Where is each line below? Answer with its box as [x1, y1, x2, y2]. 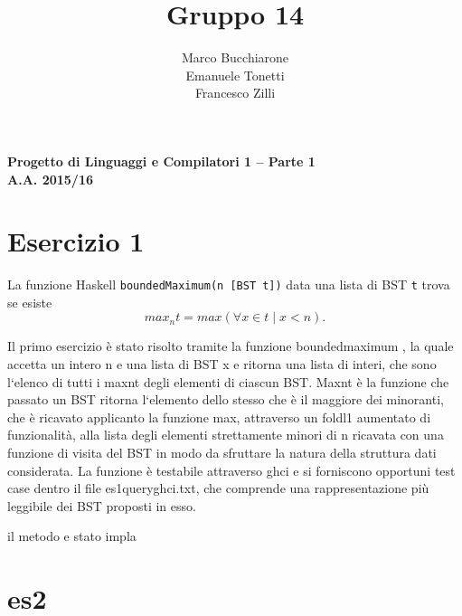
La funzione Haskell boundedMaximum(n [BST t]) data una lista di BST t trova [7, 275, 450, 294]
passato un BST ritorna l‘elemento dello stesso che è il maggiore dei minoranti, [7, 390, 444, 409]
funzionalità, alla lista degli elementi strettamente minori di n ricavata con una [7, 425, 444, 444]
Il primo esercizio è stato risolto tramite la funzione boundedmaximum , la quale [7, 336, 454, 355]
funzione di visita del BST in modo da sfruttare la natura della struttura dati [7, 443, 437, 462]
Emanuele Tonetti [185, 65, 285, 84]
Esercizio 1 [7, 223, 145, 260]
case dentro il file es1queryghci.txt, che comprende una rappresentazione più [7, 479, 429, 498]
